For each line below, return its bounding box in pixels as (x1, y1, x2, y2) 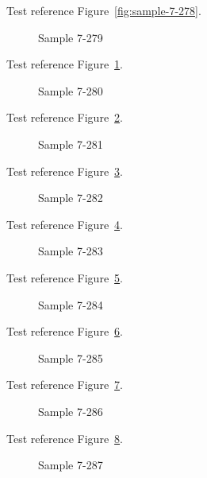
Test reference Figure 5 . (6, 269, 123, 286)
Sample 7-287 (38, 457, 103, 473)
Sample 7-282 (38, 189, 103, 206)
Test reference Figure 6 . (6, 323, 123, 340)
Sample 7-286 (38, 402, 103, 419)
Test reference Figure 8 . (6, 429, 123, 446)
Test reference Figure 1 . (6, 56, 123, 72)
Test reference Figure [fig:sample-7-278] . (6, 2, 201, 18)
